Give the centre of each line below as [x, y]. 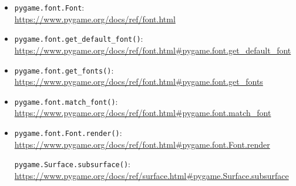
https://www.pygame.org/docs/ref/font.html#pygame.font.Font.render [142, 144]
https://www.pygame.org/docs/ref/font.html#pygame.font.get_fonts [139, 82]
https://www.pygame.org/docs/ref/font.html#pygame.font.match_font [143, 113]
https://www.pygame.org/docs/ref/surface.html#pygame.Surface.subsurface [152, 175]
